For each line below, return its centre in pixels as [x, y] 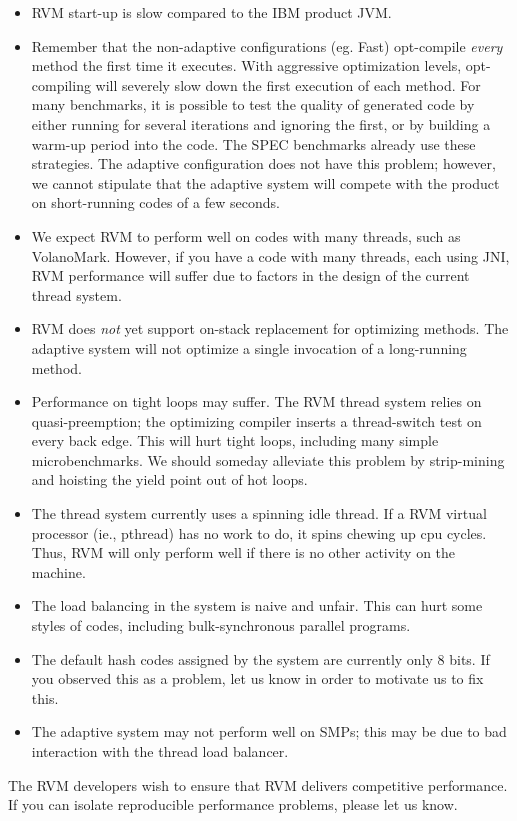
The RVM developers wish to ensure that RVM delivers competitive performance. [258, 784]
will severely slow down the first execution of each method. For [288, 84]
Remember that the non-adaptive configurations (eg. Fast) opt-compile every [267, 45]
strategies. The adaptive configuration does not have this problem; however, [263, 163]
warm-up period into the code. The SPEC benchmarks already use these [253, 143]
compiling [61, 84]
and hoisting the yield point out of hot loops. [169, 479]
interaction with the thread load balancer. [160, 751]
